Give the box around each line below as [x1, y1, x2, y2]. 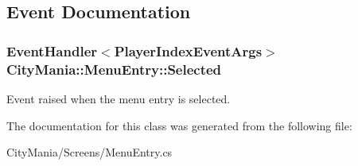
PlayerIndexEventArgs [114, 41, 263, 60]
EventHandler [6, 41, 98, 60]
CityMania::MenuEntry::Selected [6, 59, 222, 79]
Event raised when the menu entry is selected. [6, 90, 231, 106]
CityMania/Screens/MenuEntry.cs [6, 144, 173, 160]
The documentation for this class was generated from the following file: [6, 117, 352, 133]
